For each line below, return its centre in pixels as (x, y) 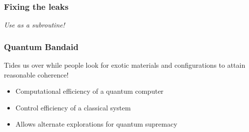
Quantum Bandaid (41, 46)
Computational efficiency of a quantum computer (89, 91)
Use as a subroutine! (35, 25)
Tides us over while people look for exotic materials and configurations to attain (125, 65)
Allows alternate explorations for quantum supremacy (96, 124)
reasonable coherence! (36, 74)
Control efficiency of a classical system (73, 107)
